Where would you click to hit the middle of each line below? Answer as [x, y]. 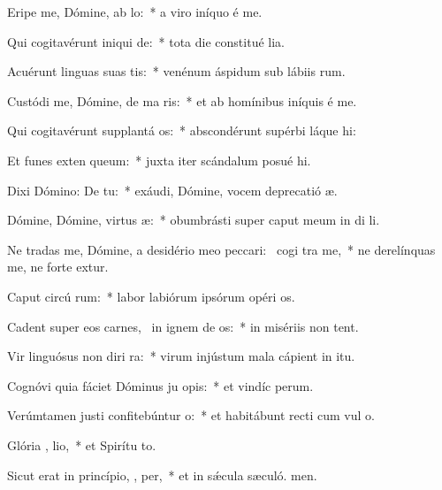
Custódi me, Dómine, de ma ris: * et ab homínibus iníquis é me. [182, 100]
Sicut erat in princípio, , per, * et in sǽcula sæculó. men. [162, 475]
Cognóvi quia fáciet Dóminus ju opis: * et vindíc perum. [160, 385]
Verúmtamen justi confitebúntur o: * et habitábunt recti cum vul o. [191, 415]
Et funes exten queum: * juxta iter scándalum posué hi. [159, 160]
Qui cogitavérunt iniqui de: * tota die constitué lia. [146, 41]
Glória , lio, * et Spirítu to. [82, 444]
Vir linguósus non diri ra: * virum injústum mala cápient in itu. [181, 356]
